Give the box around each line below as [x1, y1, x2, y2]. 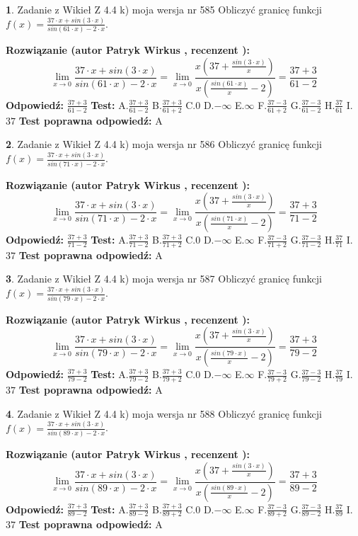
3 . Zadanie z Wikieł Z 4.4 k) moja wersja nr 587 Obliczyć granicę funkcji [6, 271, 322, 286]
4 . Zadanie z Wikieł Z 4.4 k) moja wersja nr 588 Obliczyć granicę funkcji [6, 406, 322, 421]
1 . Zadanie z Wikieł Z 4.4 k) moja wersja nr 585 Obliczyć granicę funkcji [6, 2, 322, 16]
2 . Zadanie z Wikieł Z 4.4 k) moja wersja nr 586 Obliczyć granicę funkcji [6, 137, 322, 152]
